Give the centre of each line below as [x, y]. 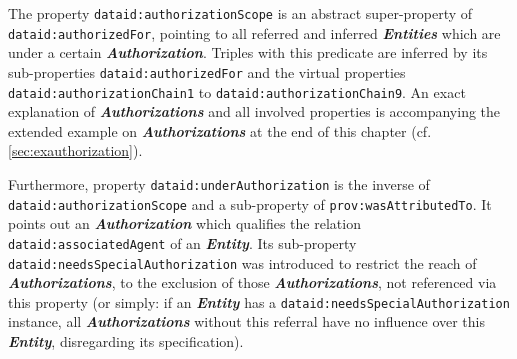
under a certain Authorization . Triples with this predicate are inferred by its [248, 52]
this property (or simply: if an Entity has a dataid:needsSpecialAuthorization [259, 301]
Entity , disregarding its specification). [126, 341]
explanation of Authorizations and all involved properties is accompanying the [254, 111]
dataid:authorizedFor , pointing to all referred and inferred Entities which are [254, 32]
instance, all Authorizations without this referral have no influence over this [246, 321]
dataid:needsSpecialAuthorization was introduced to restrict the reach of [242, 262]
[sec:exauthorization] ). [75, 150]
